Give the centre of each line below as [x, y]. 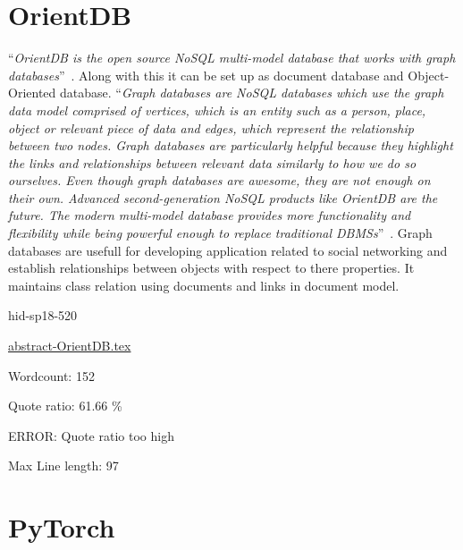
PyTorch [62, 527]
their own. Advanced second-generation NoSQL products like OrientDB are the [223, 197]
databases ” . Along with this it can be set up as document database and [206, 75]
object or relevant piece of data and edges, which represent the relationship [211, 127]
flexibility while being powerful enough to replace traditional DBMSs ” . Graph [220, 233]
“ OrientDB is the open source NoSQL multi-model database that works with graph [232, 58]
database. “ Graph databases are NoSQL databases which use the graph [252, 93]
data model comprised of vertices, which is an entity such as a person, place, [217, 110]
